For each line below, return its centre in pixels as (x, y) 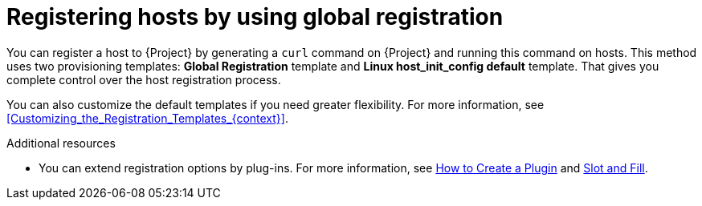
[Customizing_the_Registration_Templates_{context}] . (147, 118)
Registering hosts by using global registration (255, 17)
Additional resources (61, 143)
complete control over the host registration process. (144, 79)
